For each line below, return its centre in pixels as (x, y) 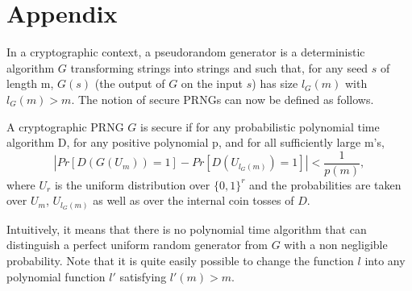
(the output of (130, 83)
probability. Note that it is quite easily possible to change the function (180, 261)
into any (385, 261)
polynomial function (56, 276)
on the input (212, 83)
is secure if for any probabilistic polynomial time (260, 126)
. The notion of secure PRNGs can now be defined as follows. (223, 99)
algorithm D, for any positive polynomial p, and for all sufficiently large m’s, (196, 142)
